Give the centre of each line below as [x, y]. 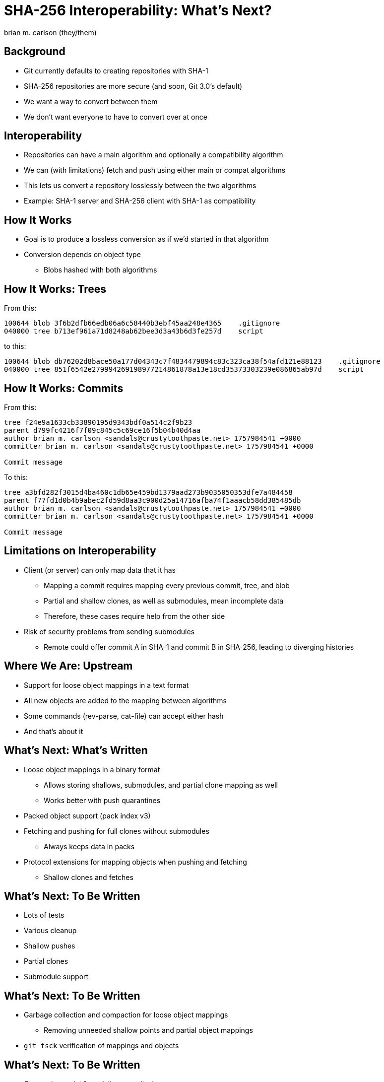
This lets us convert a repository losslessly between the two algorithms [140, 186]
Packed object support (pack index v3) [87, 815]
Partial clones [46, 961]
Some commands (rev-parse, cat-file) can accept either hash [124, 716]
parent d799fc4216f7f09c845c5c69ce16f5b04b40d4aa [102, 430]
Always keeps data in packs [89, 846]
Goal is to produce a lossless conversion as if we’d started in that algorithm [146, 239]
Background [35, 52]
